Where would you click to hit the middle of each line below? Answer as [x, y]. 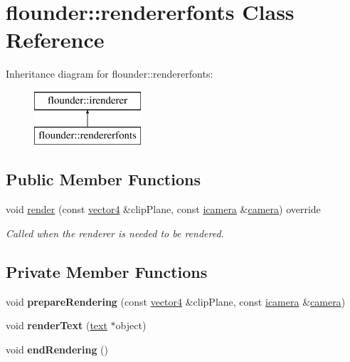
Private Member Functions [107, 271]
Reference [55, 40]
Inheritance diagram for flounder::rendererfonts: [110, 74]
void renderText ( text [57, 325]
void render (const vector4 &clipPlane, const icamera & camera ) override [163, 209]
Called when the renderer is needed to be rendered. [115, 233]
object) [131, 325]
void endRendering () [57, 349]
